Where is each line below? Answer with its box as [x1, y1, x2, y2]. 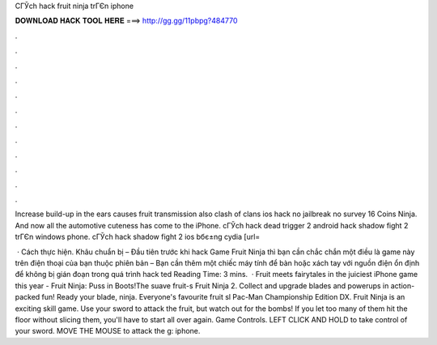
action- [390, 280, 415, 291]
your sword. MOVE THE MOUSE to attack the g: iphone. [15, 326, 201, 336]
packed [15, 292, 40, 302]
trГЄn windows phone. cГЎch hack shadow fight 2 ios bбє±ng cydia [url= [15, 232, 261, 242]
